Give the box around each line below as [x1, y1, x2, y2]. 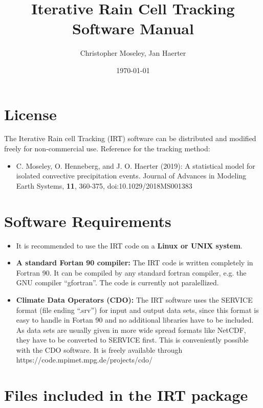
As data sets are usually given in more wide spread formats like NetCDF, [16, 324, 246, 335]
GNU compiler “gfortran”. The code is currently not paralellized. [16, 277, 219, 288]
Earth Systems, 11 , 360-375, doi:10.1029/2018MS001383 [16, 180, 192, 191]
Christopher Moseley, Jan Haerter [80, 48, 186, 58]
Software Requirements [4, 210, 171, 231]
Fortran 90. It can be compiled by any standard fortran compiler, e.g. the [16, 267, 247, 278]
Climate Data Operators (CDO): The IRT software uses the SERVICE [16, 294, 253, 305]
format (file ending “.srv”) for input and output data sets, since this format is [16, 304, 259, 315]
